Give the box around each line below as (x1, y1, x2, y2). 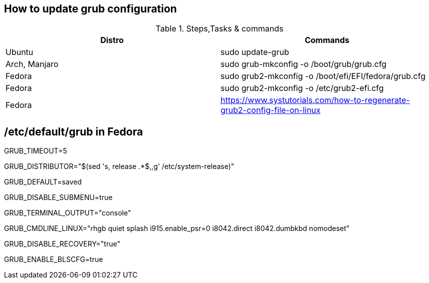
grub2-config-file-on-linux (221, 105, 321, 115)
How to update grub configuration (4, 2, 177, 15)
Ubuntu (6, 47, 34, 57)
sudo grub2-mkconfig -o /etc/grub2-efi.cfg (221, 83, 384, 93)
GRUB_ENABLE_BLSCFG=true (4, 255, 103, 264)
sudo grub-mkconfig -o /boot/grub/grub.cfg (221, 59, 387, 69)
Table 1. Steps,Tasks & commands (155, 23, 284, 34)
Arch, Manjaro (6, 59, 59, 69)
